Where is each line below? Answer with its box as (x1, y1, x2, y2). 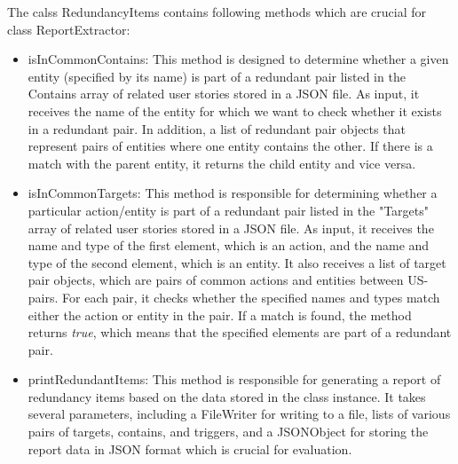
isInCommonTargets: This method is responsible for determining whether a (28, 184, 438, 202)
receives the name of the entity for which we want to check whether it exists (28, 101, 442, 120)
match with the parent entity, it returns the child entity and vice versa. (28, 153, 416, 172)
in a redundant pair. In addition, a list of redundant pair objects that (28, 119, 406, 138)
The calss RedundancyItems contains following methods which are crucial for (7, 3, 427, 20)
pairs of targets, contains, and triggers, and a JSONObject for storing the (28, 422, 429, 441)
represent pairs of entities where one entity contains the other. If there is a (28, 137, 433, 155)
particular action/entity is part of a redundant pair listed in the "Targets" (28, 201, 430, 219)
